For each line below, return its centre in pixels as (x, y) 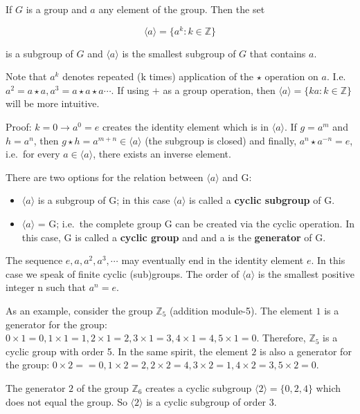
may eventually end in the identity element (213, 260)
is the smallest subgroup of (179, 53)
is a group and (56, 9)
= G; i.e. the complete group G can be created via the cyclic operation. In (196, 224)
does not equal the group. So (66, 401)
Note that (26, 76)
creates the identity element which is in (185, 127)
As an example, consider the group (79, 310)
